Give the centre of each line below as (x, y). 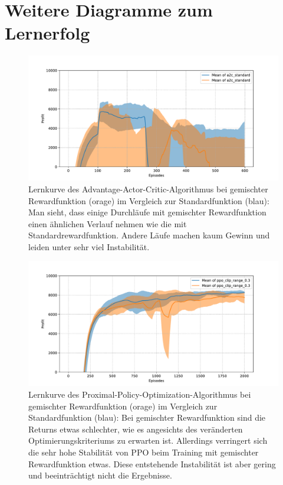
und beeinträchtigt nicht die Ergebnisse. (100, 475)
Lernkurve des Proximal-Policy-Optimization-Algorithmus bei (140, 394)
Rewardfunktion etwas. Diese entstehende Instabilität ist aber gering (152, 463)
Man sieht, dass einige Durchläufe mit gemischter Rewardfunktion (147, 212)
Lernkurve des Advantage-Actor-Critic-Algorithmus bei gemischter (148, 189)
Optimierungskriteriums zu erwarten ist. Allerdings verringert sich (148, 440)
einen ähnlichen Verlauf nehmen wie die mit (108, 223)
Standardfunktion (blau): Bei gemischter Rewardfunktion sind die (147, 417)
